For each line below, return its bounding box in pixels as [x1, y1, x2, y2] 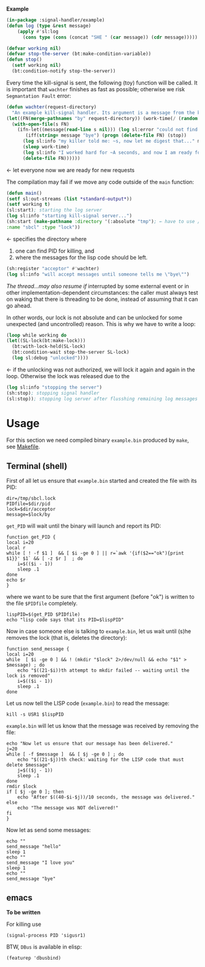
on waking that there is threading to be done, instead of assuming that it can [6, 295, 198, 303]
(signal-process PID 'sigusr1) [6, 933, 86, 939]
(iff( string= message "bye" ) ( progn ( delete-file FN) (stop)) [25, 132, 187, 138]
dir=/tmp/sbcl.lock [6, 496, 56, 502]
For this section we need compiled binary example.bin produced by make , [6, 436, 189, 444]
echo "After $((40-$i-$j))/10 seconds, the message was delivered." [17, 794, 195, 800]
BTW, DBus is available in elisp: [6, 943, 82, 950]
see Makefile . [6, 443, 40, 450]
